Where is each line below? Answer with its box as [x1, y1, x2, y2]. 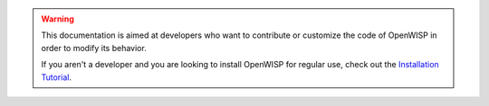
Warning [41, 13, 74, 24]
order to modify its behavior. [41, 42, 147, 53]
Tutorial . [41, 72, 72, 83]
